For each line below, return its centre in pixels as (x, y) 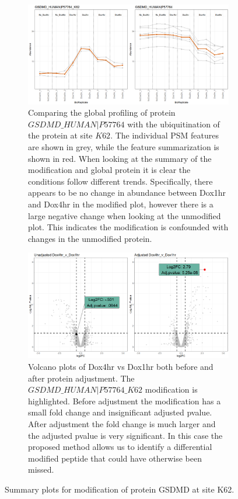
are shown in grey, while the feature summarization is (124, 147)
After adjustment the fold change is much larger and (122, 424)
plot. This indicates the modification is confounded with (128, 227)
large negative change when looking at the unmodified (125, 215)
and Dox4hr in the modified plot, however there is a (121, 204)
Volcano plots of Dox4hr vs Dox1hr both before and (121, 367)
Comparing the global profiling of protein (102, 112)
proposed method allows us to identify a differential (120, 447)
